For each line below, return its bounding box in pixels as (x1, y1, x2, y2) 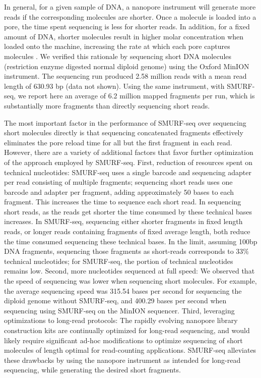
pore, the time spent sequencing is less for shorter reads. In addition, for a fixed (4, 21, 250, 32)
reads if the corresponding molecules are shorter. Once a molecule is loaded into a (4, 11, 256, 22)
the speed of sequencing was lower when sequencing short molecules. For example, (4, 276, 257, 286)
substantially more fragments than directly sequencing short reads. (4, 100, 210, 111)
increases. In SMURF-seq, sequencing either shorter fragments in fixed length (4, 216, 243, 227)
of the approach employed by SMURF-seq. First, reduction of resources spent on (4, 156, 253, 167)
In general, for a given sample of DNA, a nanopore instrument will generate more (4, 2, 256, 12)
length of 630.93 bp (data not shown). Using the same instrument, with (4, 80, 225, 91)
